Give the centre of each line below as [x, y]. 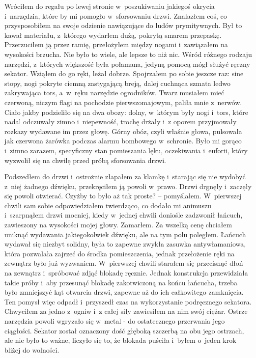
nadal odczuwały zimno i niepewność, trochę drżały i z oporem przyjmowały [121, 122]
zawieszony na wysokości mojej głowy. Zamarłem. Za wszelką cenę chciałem [118, 225]
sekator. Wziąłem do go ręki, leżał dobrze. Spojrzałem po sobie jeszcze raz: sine [124, 73]
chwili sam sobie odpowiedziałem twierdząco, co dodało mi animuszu [108, 205]
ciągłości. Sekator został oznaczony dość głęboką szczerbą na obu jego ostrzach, [124, 330]
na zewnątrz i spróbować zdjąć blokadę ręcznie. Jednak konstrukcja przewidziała [126, 273]
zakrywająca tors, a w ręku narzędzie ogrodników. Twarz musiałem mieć [114, 93]
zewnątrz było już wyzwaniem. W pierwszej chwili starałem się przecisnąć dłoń [124, 263]
